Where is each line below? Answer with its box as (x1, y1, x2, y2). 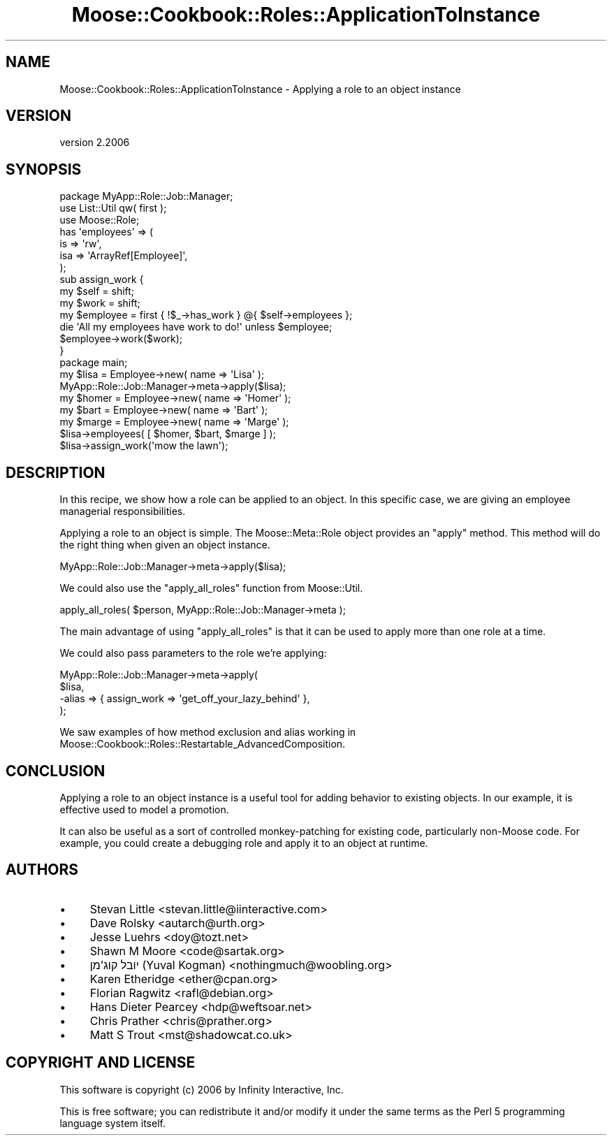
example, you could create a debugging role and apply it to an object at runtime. (59, 836, 428, 849)
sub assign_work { (59, 273, 144, 286)
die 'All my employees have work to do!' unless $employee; (59, 321, 333, 333)
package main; (59, 356, 128, 369)
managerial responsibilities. (59, 505, 186, 518)
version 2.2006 (59, 136, 130, 149)
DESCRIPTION (6, 463, 105, 481)
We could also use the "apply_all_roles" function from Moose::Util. (59, 582, 363, 595)
